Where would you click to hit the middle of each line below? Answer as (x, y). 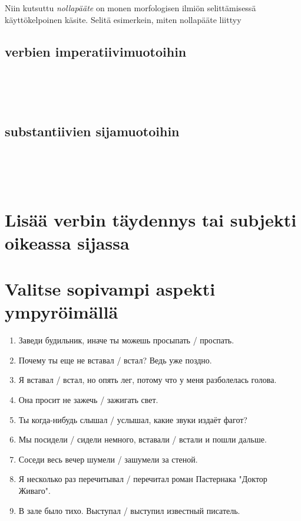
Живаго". (34, 490)
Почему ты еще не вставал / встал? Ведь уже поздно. (115, 360)
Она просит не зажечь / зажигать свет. (88, 399)
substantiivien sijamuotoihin (92, 131)
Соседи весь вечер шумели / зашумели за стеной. (108, 459)
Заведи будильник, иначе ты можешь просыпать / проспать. (126, 340)
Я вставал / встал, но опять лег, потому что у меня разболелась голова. (148, 380)
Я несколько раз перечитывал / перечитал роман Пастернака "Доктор (143, 479)
